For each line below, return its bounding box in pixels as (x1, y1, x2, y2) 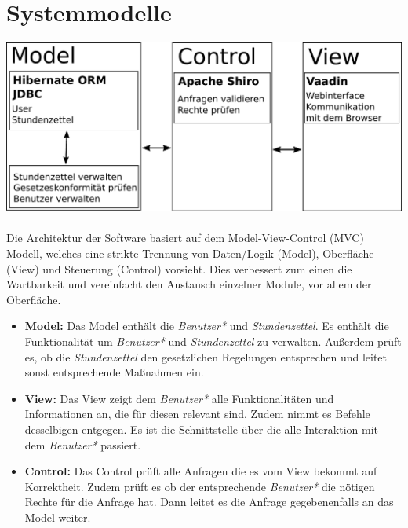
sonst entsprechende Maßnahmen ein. (24, 364, 204, 380)
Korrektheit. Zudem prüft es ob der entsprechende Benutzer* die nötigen (24, 478, 375, 494)
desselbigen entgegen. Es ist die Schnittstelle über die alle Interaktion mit (24, 420, 378, 437)
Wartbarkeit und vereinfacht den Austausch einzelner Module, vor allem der (6, 276, 372, 292)
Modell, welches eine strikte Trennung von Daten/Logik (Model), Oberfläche (6, 244, 374, 261)
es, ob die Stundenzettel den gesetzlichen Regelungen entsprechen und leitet (24, 348, 388, 365)
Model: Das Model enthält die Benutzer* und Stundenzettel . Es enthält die (24, 317, 389, 334)
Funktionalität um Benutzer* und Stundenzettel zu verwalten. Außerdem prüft (24, 332, 402, 349)
